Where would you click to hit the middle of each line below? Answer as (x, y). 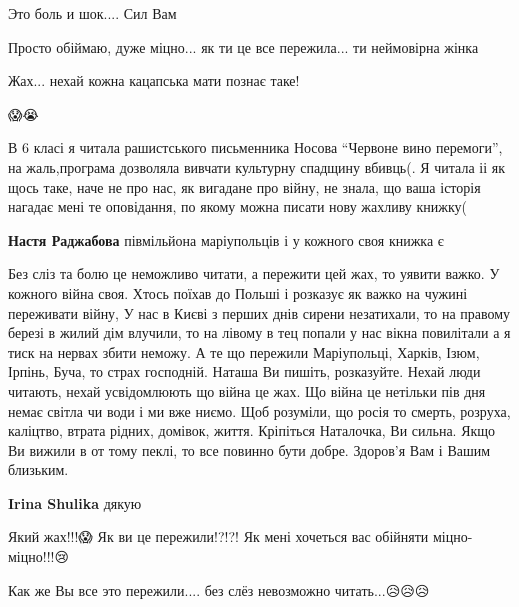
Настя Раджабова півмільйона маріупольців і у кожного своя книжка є (226, 239)
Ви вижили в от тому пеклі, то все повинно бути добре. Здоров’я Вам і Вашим (249, 449)
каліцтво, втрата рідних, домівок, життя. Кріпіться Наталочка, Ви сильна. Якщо (252, 430)
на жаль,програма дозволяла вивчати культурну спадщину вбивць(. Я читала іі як (256, 166)
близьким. (38, 469)
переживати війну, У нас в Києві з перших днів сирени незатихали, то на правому (259, 312)
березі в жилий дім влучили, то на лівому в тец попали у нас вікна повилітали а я (259, 332)
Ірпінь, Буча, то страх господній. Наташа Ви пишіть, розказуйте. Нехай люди (244, 371)
